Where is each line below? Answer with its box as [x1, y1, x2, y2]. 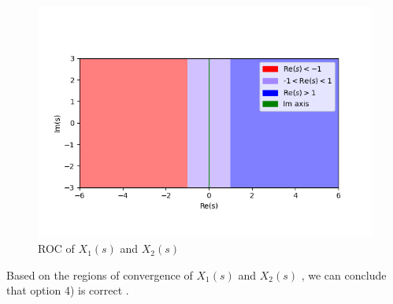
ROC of [38, 240, 75, 257]
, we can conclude [301, 266, 387, 283]
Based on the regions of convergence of [6, 266, 193, 283]
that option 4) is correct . [6, 282, 129, 298]
